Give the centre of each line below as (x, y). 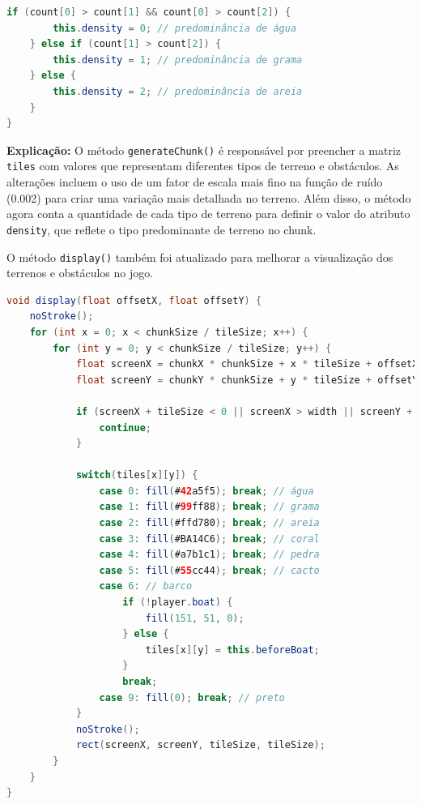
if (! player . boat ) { (178, 603)
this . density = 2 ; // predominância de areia (178, 91)
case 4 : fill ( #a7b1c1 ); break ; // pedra (209, 555)
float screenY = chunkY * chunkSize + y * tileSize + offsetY (247, 380)
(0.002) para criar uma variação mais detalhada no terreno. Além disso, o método (209, 197)
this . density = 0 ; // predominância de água (175, 28)
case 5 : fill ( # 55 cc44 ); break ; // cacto (209, 570)
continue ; (125, 428)
